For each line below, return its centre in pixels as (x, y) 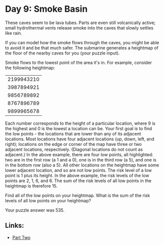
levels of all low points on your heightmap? (48, 200)
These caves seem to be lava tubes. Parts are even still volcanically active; (80, 23)
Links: (15, 226)
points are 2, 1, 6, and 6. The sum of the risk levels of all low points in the (78, 181)
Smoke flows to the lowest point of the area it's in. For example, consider (79, 62)
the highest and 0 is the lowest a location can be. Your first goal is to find (79, 128)
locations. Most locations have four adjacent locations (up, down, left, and (80, 139)
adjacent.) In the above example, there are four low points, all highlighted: (79, 154)
